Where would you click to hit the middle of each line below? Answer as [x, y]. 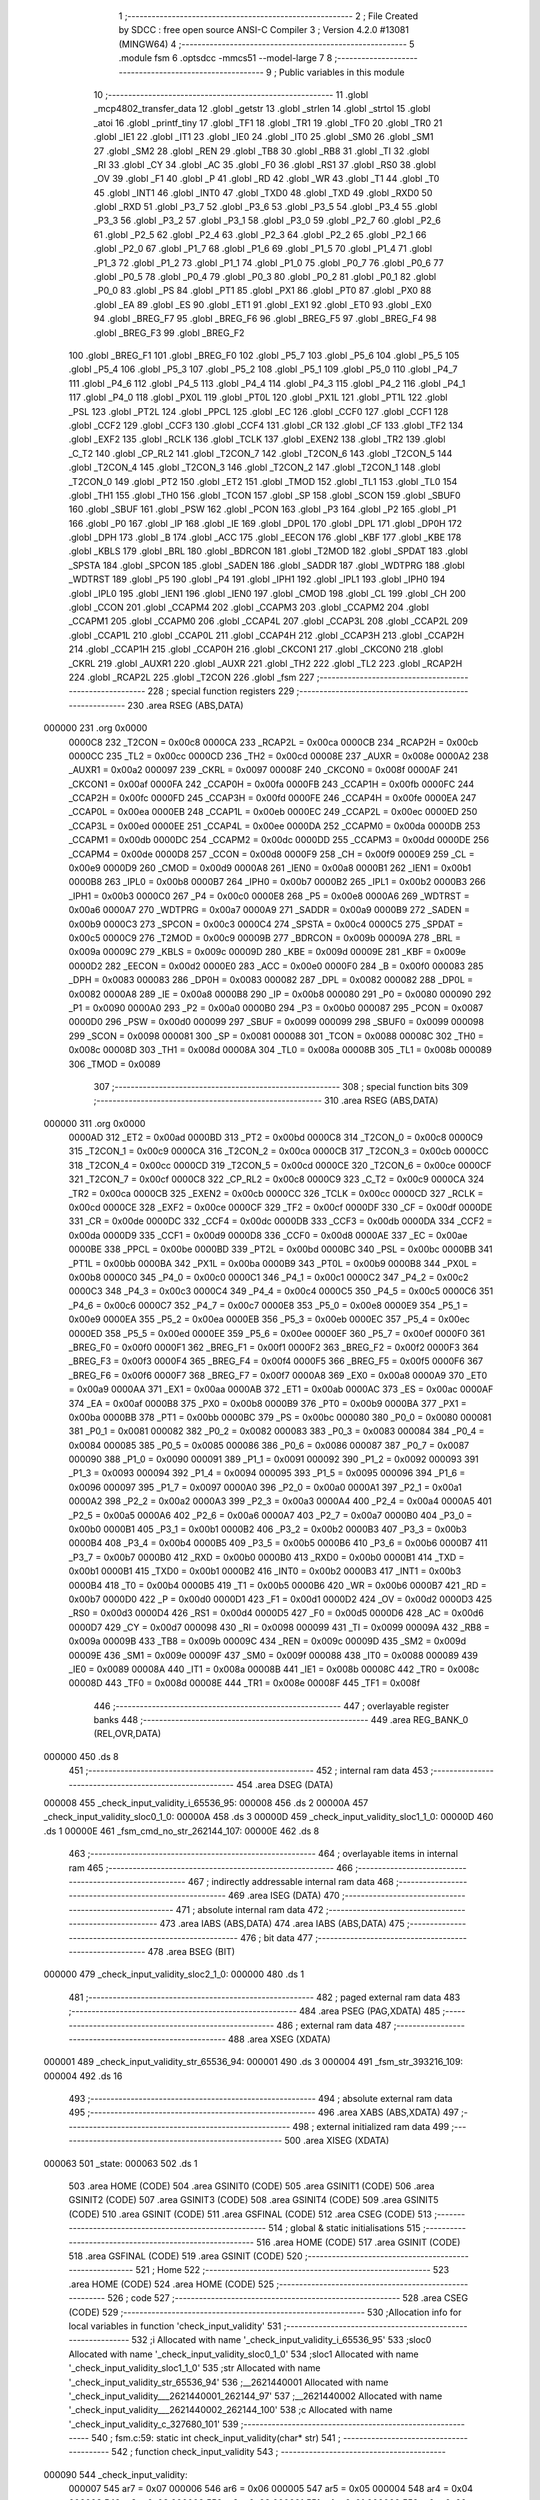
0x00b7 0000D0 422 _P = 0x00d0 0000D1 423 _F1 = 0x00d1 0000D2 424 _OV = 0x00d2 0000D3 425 [280, 1599]
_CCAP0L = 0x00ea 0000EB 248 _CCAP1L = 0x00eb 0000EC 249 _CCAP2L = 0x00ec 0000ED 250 [273, 812]
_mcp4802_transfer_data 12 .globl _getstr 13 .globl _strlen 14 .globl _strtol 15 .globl [262, 109]
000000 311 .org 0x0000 [94, 1123]
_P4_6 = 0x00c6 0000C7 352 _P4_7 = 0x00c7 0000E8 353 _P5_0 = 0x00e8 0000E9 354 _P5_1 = [268, 1305]
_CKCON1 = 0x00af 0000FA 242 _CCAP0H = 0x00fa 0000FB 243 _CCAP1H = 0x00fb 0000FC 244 [271, 784]
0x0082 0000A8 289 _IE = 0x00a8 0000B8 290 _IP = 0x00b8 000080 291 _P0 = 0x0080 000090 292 [280, 994]
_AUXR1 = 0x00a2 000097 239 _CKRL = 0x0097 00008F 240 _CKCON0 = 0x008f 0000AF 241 [263, 770]
